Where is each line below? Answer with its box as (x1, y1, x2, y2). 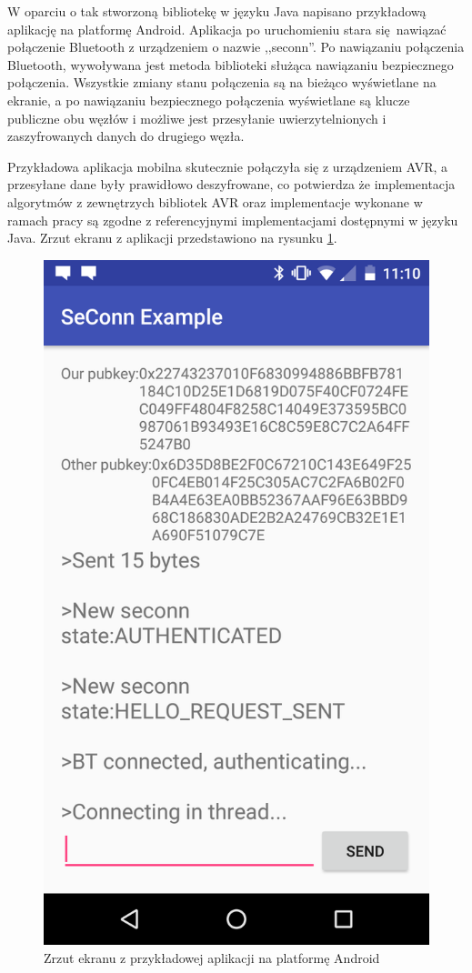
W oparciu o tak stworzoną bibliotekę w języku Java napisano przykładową (7, 2, 427, 20)
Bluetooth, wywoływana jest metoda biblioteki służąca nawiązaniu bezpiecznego (7, 55, 454, 74)
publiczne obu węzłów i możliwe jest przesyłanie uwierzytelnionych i (7, 108, 387, 127)
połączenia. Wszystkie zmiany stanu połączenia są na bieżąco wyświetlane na (7, 73, 437, 92)
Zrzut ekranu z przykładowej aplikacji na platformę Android (44, 948, 380, 968)
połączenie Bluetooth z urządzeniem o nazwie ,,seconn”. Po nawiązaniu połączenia (7, 37, 465, 56)
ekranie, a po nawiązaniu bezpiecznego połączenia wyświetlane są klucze (7, 90, 410, 109)
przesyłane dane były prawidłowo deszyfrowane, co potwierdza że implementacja (7, 175, 456, 194)
